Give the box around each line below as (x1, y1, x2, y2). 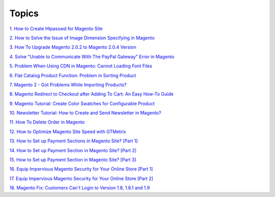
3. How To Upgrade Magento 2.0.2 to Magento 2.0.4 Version (9, 44, 137, 51)
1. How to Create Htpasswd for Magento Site (9, 26, 103, 32)
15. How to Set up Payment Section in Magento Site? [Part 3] (9, 157, 136, 163)
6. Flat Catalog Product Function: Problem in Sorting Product (9, 72, 136, 79)
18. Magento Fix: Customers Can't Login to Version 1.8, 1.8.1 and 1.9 (9, 185, 150, 191)
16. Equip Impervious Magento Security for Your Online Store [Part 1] (9, 166, 153, 172)
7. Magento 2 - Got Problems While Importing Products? (9, 82, 127, 88)
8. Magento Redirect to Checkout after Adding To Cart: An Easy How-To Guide (9, 91, 174, 97)
